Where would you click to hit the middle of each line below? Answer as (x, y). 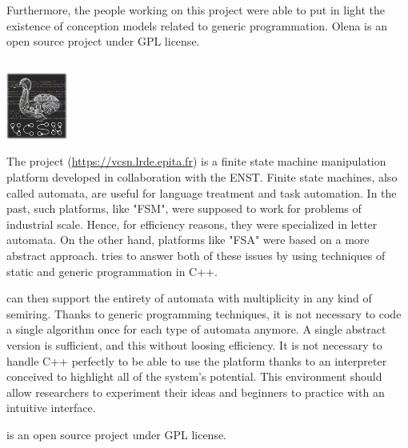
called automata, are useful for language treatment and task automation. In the (202, 192)
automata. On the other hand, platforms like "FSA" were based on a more (188, 240)
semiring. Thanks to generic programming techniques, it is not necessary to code (204, 313)
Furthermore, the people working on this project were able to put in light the (196, 10)
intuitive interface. (51, 408)
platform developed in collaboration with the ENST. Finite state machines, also (202, 176)
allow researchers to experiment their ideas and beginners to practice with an (196, 392)
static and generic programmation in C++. (112, 271)
